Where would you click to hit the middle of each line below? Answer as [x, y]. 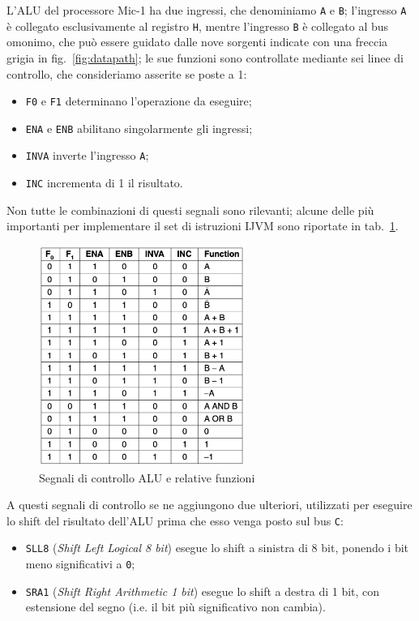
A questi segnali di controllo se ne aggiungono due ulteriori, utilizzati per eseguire [209, 505]
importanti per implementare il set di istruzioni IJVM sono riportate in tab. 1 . [203, 226]
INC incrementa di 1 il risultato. [104, 183]
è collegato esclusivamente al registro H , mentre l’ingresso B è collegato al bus [198, 26]
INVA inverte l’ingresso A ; [87, 155]
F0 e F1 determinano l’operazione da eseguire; [139, 101]
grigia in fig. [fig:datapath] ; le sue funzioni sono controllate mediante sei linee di [205, 57]
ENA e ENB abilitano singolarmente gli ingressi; [139, 128]
